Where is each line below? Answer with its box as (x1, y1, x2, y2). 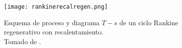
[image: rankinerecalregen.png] (4, 3, 108, 10)
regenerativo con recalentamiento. (4, 27, 104, 37)
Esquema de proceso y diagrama (4, 17, 100, 27)
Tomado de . (4, 36, 41, 46)
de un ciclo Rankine (119, 17, 178, 27)
